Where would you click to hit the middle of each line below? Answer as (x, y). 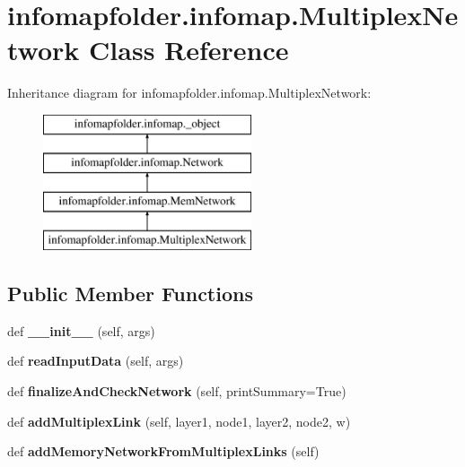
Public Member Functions (130, 294)
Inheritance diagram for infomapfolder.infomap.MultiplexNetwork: (189, 93)
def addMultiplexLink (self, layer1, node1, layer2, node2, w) (179, 421)
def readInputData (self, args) (96, 361)
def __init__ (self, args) (81, 330)
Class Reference (189, 50)
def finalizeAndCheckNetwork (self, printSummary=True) (177, 391)
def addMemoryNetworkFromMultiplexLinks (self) (163, 451)
